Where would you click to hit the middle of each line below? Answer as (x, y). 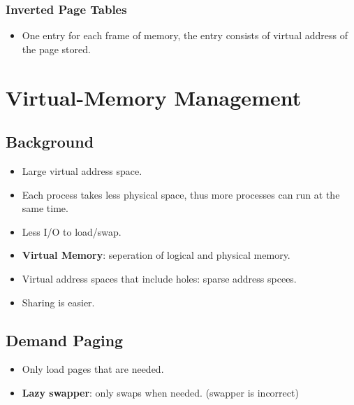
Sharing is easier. (58, 302)
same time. (45, 208)
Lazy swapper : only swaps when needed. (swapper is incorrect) (160, 392)
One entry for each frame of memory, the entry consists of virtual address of (185, 35)
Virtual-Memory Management (154, 97)
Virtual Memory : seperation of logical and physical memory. (156, 255)
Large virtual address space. (82, 170)
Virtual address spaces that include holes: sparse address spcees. (159, 278)
